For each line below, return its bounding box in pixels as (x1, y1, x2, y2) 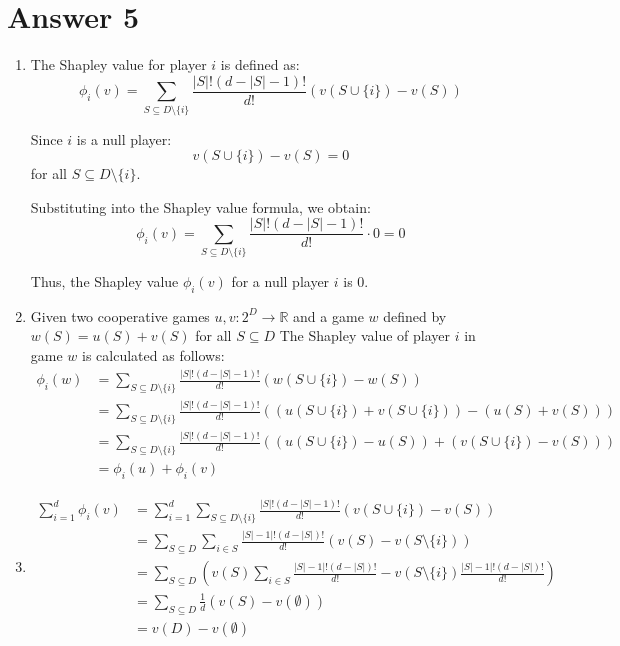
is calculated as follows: (82, 345, 225, 366)
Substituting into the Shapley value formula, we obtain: (30, 196, 371, 217)
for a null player (231, 271, 330, 292)
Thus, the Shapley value (30, 271, 179, 292)
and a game (293, 305, 364, 326)
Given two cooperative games (30, 305, 210, 326)
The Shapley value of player (279, 325, 451, 346)
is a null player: (76, 128, 172, 149)
